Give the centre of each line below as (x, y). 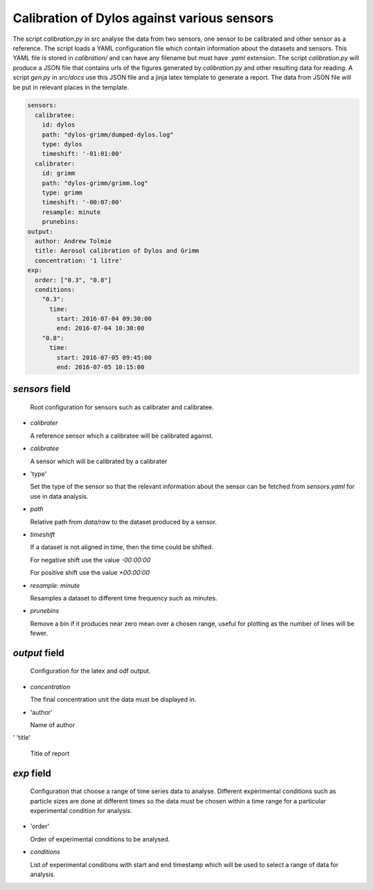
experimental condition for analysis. (81, 811)
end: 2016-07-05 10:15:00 (100, 367)
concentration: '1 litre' (79, 260)
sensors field (42, 389)
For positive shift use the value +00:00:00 (90, 573)
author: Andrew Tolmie (73, 241)
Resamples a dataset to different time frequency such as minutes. (124, 598)
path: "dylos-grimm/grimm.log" (95, 183)
